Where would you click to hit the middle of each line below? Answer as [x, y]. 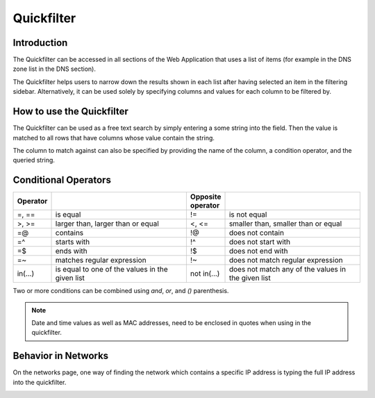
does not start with [260, 242]
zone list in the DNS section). [55, 69]
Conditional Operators [62, 180]
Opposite [206, 197]
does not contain [257, 233]
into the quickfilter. [40, 382]
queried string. [34, 160]
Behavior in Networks [61, 356]
